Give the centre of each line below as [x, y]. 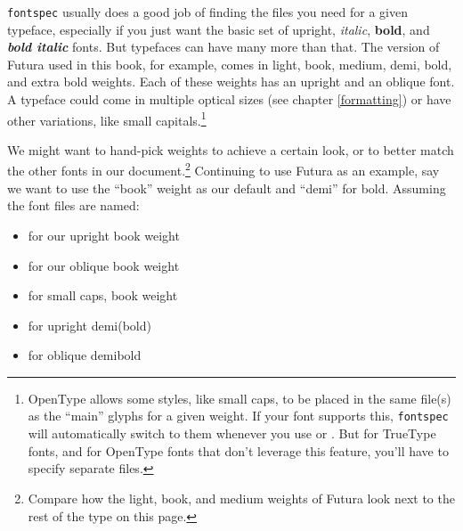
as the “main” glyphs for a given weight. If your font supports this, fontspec [238, 416]
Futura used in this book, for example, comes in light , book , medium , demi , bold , [230, 64]
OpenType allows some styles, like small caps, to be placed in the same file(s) [240, 398]
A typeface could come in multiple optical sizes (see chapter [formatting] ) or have [229, 99]
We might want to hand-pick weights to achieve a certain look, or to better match [231, 149]
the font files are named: [73, 205]
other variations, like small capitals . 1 [107, 118]
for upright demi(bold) [89, 325]
